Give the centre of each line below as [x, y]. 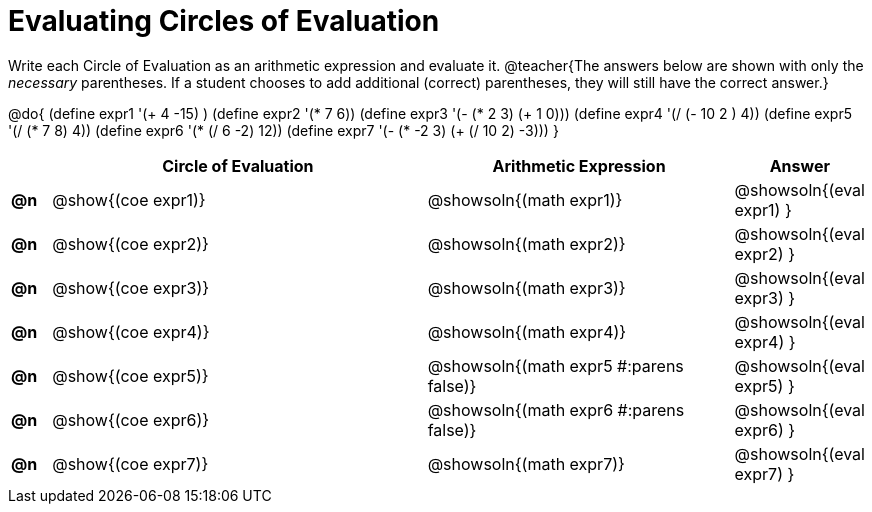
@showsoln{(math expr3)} [526, 287]
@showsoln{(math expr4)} [527, 331]
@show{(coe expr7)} [130, 463]
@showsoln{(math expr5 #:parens [555, 365]
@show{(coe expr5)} [130, 375]
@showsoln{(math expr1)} [525, 199]
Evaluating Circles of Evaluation [224, 21]
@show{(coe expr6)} [131, 419]
